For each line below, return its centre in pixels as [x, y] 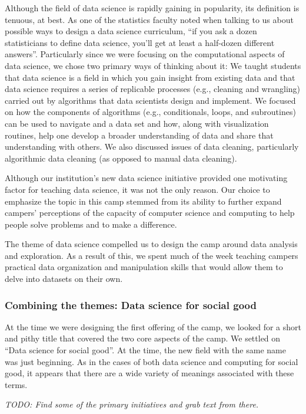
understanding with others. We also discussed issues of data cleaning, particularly [152, 147]
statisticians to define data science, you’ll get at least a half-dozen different [140, 42]
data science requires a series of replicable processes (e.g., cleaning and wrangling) [153, 89]
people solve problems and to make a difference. [91, 224]
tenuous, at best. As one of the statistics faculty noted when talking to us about [149, 19]
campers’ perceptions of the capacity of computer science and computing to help [150, 213]
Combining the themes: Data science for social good [131, 305]
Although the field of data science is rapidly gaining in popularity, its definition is [152, 8]
